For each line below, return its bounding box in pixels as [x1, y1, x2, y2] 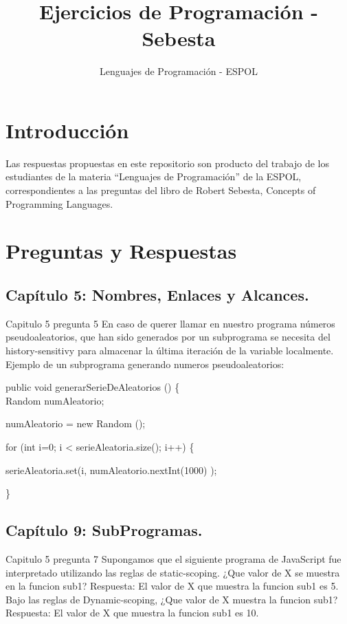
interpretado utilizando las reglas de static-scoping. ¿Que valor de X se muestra [5, 565, 340, 579]
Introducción [5, 116, 129, 144]
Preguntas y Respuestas [5, 237, 237, 265]
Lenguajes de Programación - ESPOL [100, 64, 258, 78]
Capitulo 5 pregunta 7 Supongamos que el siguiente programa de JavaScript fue [5, 551, 342, 566]
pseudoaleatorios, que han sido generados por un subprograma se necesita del [5, 330, 331, 344]
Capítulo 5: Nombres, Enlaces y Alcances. [5, 283, 309, 305]
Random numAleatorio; [5, 393, 104, 407]
